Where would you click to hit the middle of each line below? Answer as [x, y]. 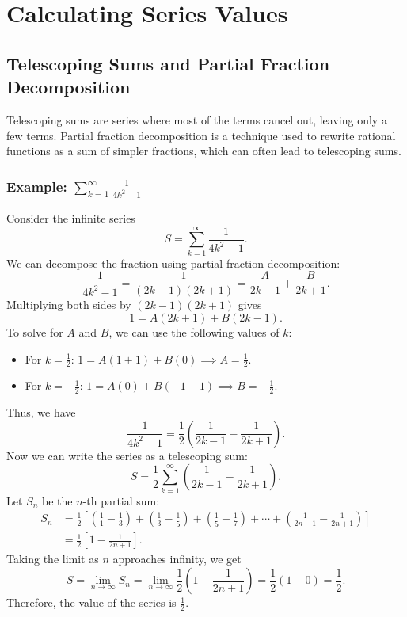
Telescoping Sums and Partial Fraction [168, 63]
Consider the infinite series [71, 218]
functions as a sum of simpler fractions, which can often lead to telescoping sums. [204, 151]
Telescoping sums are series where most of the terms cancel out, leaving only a [197, 119]
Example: [37, 186]
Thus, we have [41, 412]
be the [57, 500]
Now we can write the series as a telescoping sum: [127, 455]
